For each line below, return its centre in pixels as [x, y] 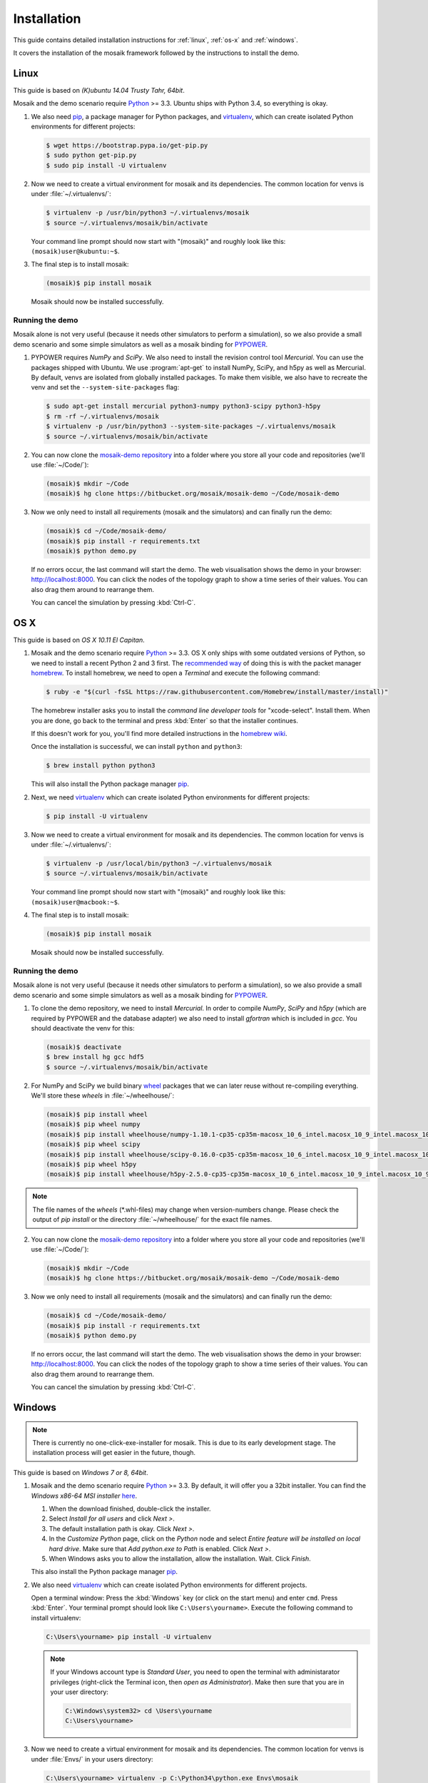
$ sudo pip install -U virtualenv [106, 165]
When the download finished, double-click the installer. [130, 1508]
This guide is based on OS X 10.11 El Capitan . [79, 640]
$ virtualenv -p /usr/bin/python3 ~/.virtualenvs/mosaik [148, 213]
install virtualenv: [56, 1618]
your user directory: [79, 1692]
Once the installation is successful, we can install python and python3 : [137, 747]
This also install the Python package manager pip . [105, 1572]
